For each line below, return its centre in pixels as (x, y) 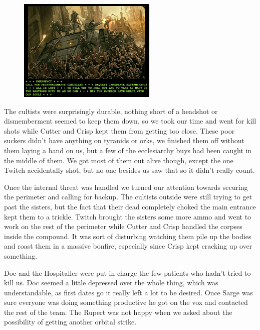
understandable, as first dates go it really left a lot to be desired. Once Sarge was (128, 292)
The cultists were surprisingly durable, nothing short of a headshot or (111, 111)
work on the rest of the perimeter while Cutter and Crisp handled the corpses (123, 226)
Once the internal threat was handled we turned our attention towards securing (126, 187)
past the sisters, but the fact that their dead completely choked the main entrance (130, 206)
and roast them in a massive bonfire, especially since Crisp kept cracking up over (128, 246)
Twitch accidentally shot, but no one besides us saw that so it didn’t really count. (129, 170)
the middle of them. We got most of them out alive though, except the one (119, 160)
